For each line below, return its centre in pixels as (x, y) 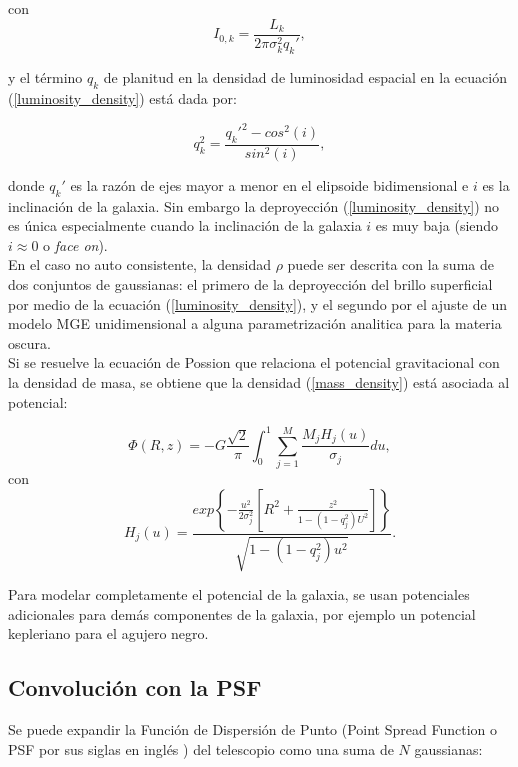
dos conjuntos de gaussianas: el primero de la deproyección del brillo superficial (250, 284)
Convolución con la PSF (135, 687)
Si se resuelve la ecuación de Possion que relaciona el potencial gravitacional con (254, 362)
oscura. (29, 342)
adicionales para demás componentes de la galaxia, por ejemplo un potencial (242, 613)
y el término (45, 77)
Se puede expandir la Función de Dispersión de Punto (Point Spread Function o (252, 728)
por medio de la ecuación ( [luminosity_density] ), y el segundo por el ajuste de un (257, 303)
